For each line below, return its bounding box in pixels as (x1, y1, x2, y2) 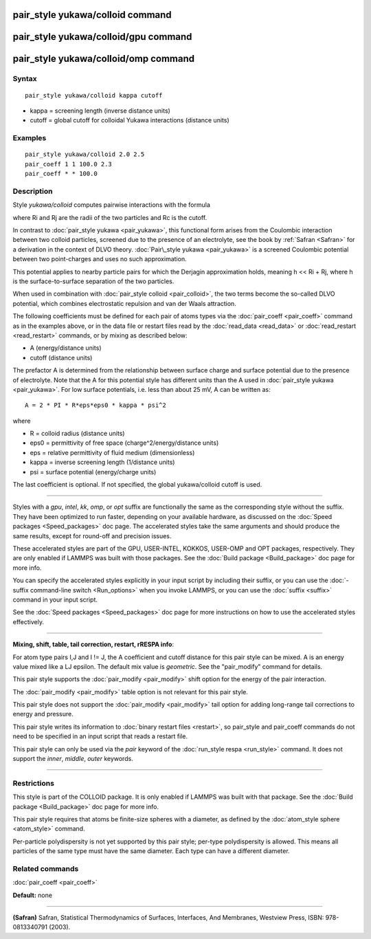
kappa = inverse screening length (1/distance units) (30, 458, 175, 467)
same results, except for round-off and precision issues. (12, 531, 172, 540)
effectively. (12, 617, 45, 626)
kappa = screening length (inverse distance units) (30, 107, 171, 115)
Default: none (12, 891, 53, 899)
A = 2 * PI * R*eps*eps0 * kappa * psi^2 (25, 401, 166, 409)
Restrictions (12, 778, 55, 788)
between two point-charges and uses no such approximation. (12, 255, 187, 263)
